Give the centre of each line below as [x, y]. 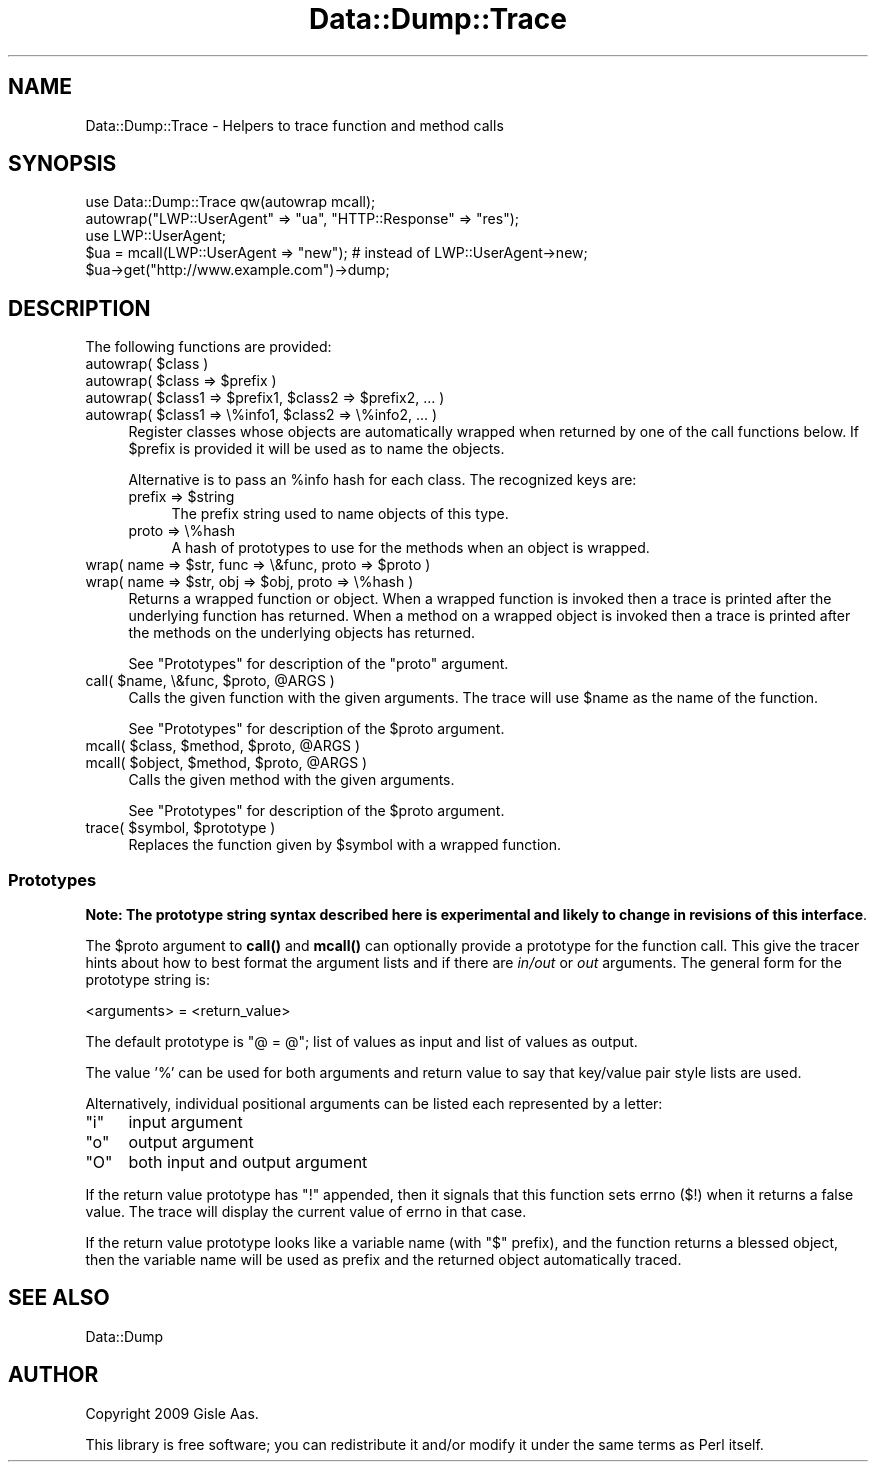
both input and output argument [248, 1162]
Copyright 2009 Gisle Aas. [172, 1413]
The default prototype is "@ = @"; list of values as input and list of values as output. [361, 1042]
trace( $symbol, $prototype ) [180, 828]
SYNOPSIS [62, 164]
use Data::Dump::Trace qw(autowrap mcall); [230, 202]
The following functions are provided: [208, 347]
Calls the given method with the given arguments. [291, 780]
